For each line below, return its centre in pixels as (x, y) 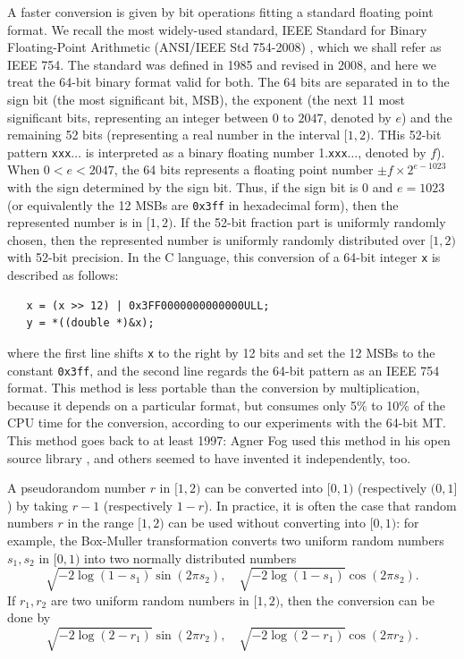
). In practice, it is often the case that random (330, 505)
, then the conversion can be (357, 600)
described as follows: (63, 275)
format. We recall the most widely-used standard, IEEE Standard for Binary (217, 29)
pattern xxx (39, 152)
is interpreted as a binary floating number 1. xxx (216, 152)
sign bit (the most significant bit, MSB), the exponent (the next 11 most (207, 99)
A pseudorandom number (76, 488)
